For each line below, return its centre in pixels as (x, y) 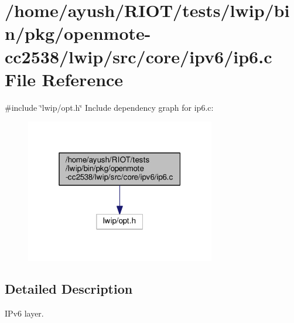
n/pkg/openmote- (78, 33)
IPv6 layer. (24, 313)
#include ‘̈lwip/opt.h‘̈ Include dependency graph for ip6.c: (109, 107)
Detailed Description (69, 289)
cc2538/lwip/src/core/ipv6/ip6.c (139, 56)
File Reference (64, 79)
